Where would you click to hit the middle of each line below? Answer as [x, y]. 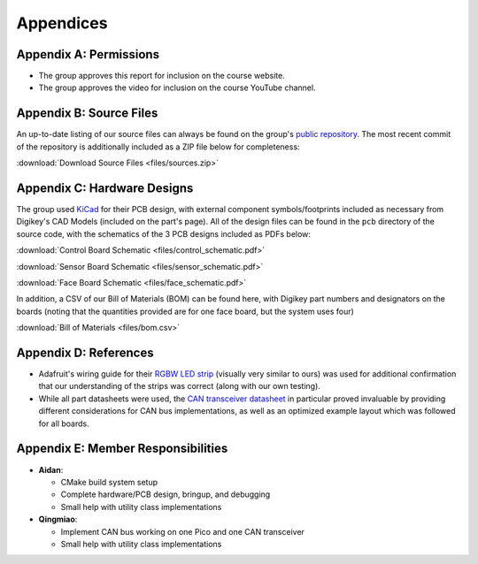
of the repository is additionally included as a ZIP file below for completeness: [158, 147]
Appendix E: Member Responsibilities [122, 449]
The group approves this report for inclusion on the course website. [162, 76]
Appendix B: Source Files [87, 114]
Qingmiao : [58, 519]
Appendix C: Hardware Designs [105, 188]
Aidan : [51, 469]
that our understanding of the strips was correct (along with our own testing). [179, 386]
